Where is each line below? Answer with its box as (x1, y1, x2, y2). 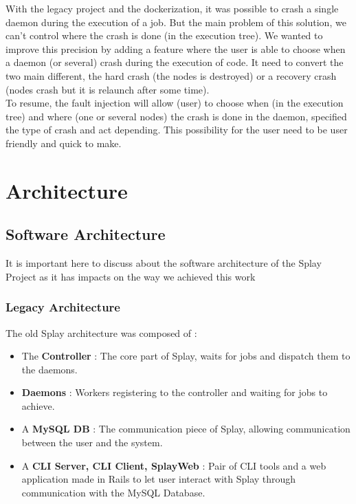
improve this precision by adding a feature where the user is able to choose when (5, 41, 346, 56)
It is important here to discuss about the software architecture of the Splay (5, 256, 322, 270)
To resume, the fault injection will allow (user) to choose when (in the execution (5, 96, 344, 110)
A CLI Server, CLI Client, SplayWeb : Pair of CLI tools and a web (21, 458, 326, 472)
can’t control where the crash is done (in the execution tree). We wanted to (5, 28, 323, 43)
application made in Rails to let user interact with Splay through (21, 472, 296, 486)
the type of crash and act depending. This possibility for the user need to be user (5, 122, 348, 137)
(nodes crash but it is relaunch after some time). (5, 82, 210, 96)
